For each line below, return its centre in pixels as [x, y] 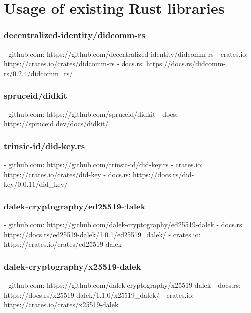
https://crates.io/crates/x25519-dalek [61, 304]
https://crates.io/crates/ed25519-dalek [63, 244]
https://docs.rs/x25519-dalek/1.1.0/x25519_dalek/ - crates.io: [99, 294]
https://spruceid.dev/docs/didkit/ [56, 124]
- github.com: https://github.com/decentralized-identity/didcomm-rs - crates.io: [126, 53]
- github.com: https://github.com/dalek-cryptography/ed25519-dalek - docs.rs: [124, 224]
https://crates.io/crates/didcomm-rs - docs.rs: [74, 63]
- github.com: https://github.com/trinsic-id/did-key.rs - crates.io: [104, 164]
